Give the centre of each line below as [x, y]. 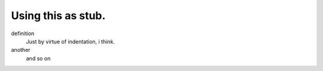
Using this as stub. [58, 16]
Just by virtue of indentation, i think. [70, 41]
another [21, 50]
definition [23, 33]
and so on [38, 58]
